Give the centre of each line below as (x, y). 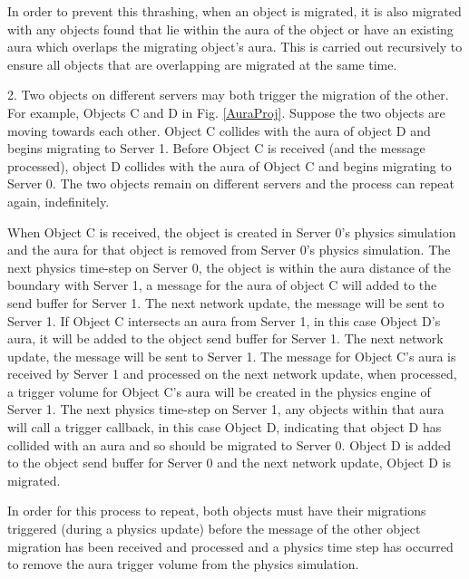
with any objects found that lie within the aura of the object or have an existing (230, 29)
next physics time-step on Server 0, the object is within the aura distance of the (229, 267)
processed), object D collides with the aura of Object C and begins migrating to (230, 165)
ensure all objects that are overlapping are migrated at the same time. (202, 64)
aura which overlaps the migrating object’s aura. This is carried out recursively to (235, 47)
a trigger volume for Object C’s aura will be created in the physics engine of (219, 391)
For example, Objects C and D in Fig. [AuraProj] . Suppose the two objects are (226, 112)
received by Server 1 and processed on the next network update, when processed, (232, 374)
